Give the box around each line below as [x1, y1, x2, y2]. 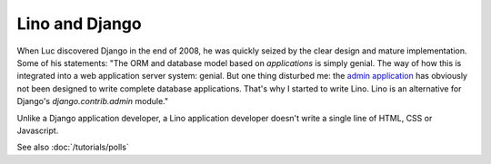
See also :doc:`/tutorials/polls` [16, 141, 129, 153]
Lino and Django [16, 14, 142, 34]
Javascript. [16, 125, 59, 136]
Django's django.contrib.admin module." [16, 96, 169, 107]
